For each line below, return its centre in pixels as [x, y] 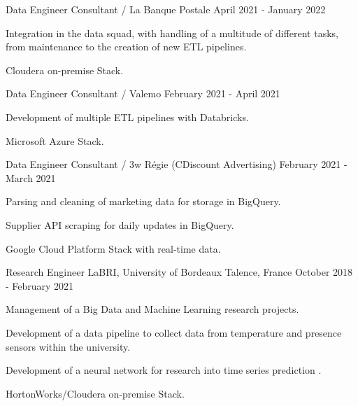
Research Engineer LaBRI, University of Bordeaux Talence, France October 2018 [179, 272]
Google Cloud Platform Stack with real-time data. [113, 248]
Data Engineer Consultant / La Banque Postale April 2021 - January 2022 [166, 9]
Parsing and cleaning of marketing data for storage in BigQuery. [143, 201]
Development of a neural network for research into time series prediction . [164, 370]
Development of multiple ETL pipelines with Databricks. [127, 117]
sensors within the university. [68, 346]
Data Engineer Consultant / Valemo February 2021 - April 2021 [143, 93]
